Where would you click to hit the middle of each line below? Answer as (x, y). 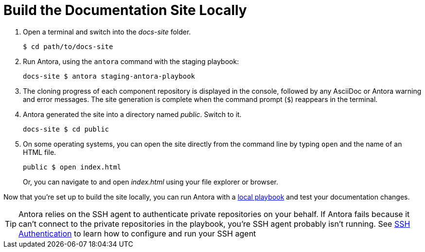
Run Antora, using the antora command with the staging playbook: (131, 61)
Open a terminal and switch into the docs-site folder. (107, 32)
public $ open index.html (72, 167)
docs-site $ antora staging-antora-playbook (109, 76)
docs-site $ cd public (66, 129)
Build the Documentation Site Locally (125, 10)
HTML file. (40, 152)
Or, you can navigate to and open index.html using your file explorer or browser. (151, 182)
